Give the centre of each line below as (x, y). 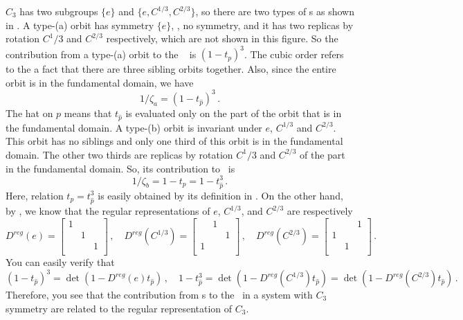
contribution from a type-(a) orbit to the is (101, 54)
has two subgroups (59, 11)
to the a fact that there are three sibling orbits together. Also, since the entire (171, 69)
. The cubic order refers (294, 54)
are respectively (320, 211)
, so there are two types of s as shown (275, 11)
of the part (323, 154)
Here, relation (35, 195)
